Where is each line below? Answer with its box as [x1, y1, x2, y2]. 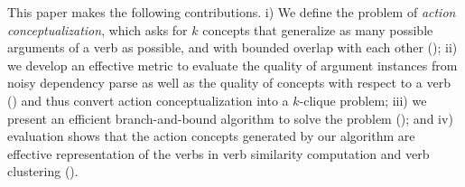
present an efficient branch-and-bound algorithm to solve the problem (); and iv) [7, 108, 453, 127]
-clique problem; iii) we [299, 90, 427, 109]
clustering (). [7, 162, 79, 181]
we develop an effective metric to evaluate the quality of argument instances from [7, 55, 458, 74]
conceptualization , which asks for [7, 20, 188, 39]
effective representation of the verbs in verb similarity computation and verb [7, 144, 430, 163]
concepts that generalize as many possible [202, 20, 433, 39]
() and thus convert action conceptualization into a [7, 90, 289, 109]
